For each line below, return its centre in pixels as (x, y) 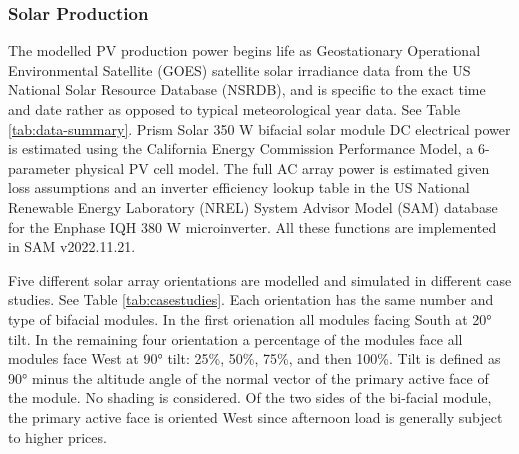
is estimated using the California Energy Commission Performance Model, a (241, 148)
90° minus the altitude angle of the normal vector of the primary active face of (248, 377)
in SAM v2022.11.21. (72, 246)
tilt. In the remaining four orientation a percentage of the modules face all (235, 338)
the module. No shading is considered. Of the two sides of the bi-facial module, (250, 397)
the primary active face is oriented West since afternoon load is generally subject (255, 416)
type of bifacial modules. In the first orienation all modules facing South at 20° (250, 318)
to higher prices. (57, 436)
